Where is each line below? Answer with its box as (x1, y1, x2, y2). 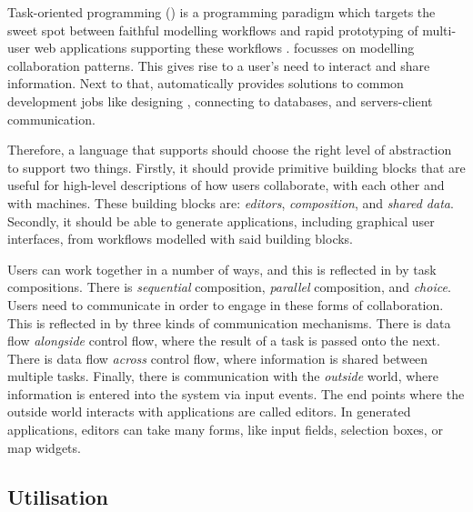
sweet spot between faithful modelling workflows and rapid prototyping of (7, 20, 418, 39)
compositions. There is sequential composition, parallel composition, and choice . (7, 277, 451, 296)
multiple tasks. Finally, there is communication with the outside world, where (7, 366, 439, 386)
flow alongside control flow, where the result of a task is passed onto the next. (7, 331, 440, 350)
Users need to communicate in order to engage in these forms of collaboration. (7, 295, 444, 314)
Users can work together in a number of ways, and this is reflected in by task (7, 259, 437, 278)
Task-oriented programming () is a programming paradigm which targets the (7, 3, 436, 21)
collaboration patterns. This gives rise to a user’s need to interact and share (7, 55, 430, 75)
